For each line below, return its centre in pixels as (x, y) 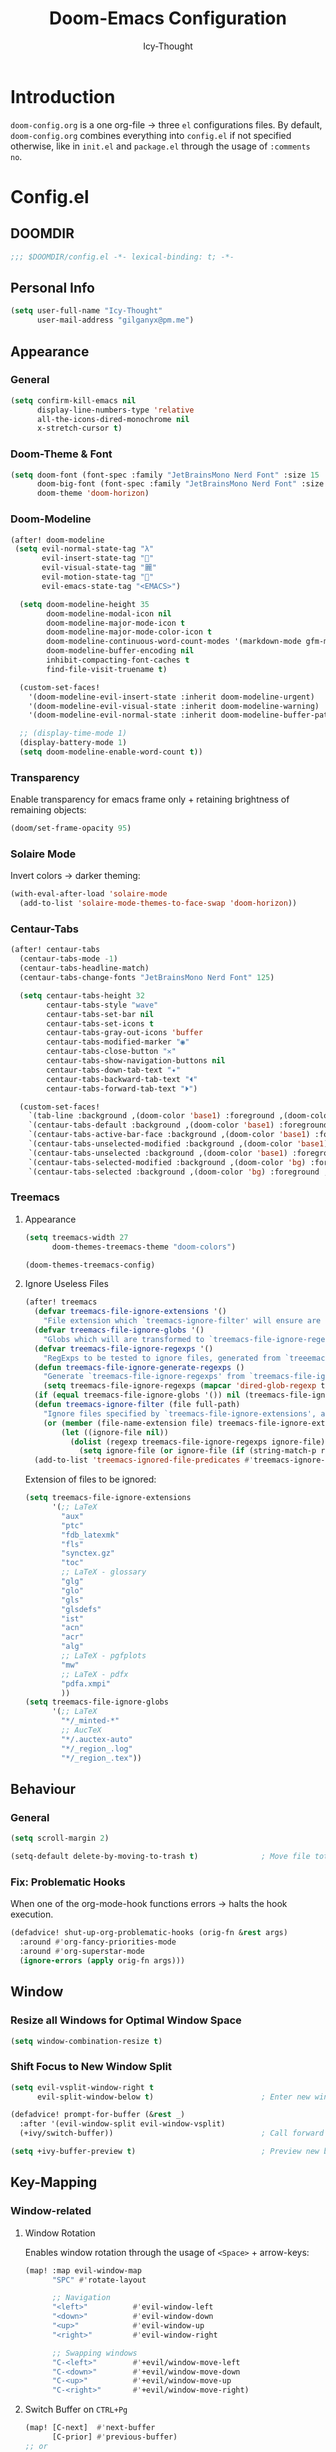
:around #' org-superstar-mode (82, 1952)
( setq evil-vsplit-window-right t (82, 2087)
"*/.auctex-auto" (97, 1739)
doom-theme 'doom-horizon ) (93, 493)
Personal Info (52, 287)
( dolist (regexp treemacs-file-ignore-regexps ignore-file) (197, 1442)
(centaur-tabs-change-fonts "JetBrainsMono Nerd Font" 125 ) (147, 978)
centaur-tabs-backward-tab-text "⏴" (122, 1079)
